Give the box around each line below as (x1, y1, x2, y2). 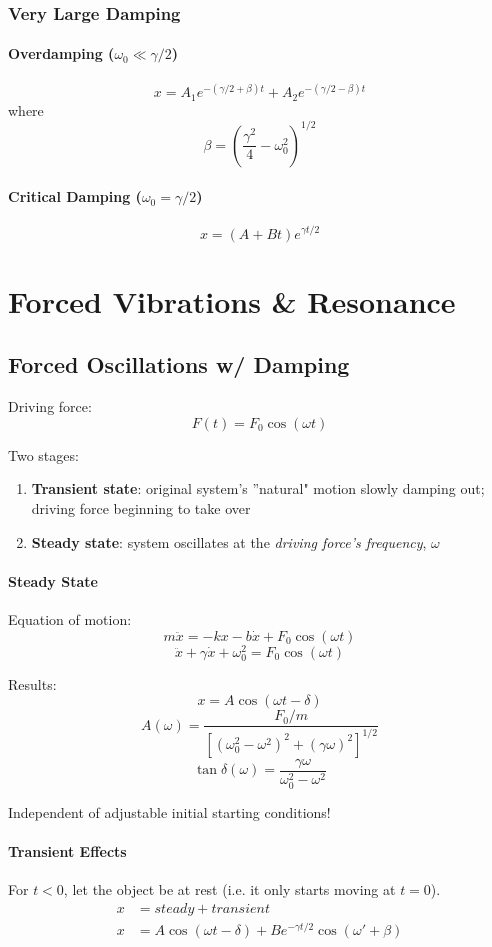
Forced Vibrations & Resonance (8, 280, 456, 321)
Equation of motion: (8, 608, 132, 629)
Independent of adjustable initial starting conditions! (8, 801, 331, 822)
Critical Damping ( (8, 186, 142, 207)
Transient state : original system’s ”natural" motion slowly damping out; (31, 478, 485, 499)
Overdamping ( (8, 43, 115, 64)
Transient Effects (8, 841, 127, 862)
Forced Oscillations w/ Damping (8, 349, 350, 380)
